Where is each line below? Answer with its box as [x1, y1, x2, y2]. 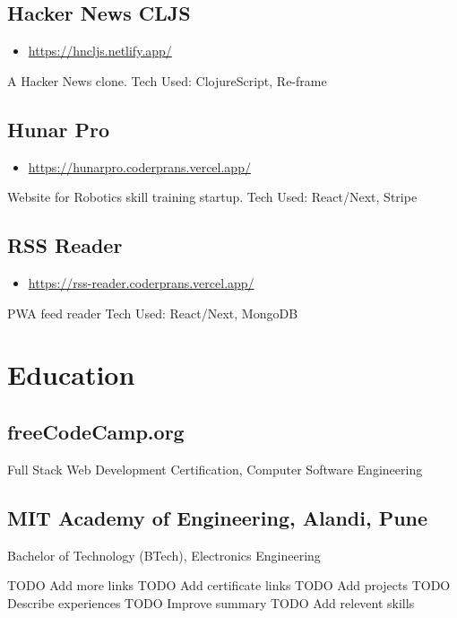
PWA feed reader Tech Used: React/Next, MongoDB [7, 303, 298, 322]
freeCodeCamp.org [7, 417, 185, 445]
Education [7, 356, 135, 393]
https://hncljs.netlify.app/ [28, 41, 172, 60]
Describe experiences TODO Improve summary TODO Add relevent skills [7, 593, 415, 612]
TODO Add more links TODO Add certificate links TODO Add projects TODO [7, 576, 451, 595]
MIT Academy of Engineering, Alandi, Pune [7, 503, 428, 531]
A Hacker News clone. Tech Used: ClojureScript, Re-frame [7, 71, 327, 90]
